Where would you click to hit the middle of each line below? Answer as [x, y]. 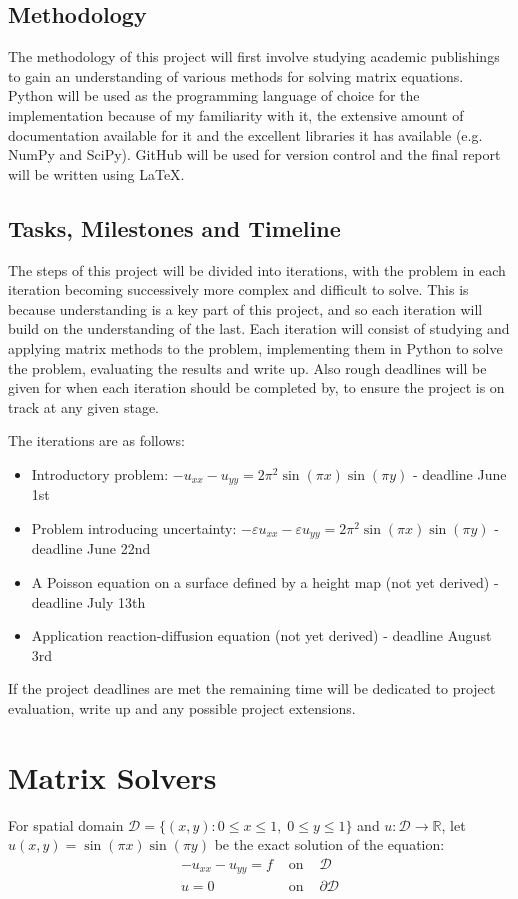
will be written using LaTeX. [96, 173]
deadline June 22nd [91, 548]
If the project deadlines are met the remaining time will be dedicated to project [252, 688]
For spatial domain [66, 824]
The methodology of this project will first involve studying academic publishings [254, 56]
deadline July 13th [88, 601]
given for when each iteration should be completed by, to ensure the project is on [256, 387]
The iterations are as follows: [96, 440]
